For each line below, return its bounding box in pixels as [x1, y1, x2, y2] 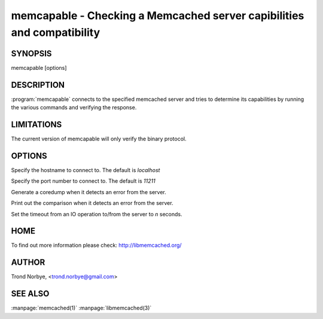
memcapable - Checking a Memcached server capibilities [11, 9, 304, 22]
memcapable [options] [11, 64, 67, 71]
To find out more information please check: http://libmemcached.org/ [11, 242, 182, 249]
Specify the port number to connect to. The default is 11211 [11, 177, 156, 185]
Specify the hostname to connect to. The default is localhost [11, 166, 160, 173]
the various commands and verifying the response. [11, 104, 137, 111]
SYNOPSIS [11, 48, 52, 59]
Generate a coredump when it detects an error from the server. [11, 188, 167, 195]
